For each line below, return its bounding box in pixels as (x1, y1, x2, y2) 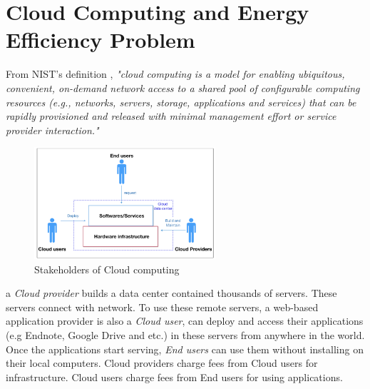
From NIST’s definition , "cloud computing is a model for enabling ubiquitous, (6, 66, 345, 81)
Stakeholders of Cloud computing (34, 261, 180, 276)
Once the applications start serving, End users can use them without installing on (6, 341, 364, 356)
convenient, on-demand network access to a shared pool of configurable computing (6, 80, 360, 95)
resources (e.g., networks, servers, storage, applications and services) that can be (6, 94, 356, 109)
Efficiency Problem (6, 25, 195, 54)
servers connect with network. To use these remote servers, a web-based (6, 299, 319, 314)
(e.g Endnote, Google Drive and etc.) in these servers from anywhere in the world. (6, 327, 365, 342)
